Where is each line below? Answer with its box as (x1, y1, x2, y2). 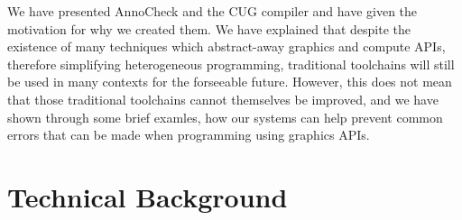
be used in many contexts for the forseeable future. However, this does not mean (7, 72, 452, 91)
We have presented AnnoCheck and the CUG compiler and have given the (7, 2, 418, 20)
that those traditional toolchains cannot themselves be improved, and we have (7, 89, 439, 108)
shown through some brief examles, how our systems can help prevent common (7, 107, 443, 126)
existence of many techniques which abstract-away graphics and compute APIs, (7, 37, 446, 56)
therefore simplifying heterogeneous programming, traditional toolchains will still (7, 54, 455, 73)
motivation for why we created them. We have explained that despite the (7, 19, 411, 38)
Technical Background (7, 178, 288, 215)
